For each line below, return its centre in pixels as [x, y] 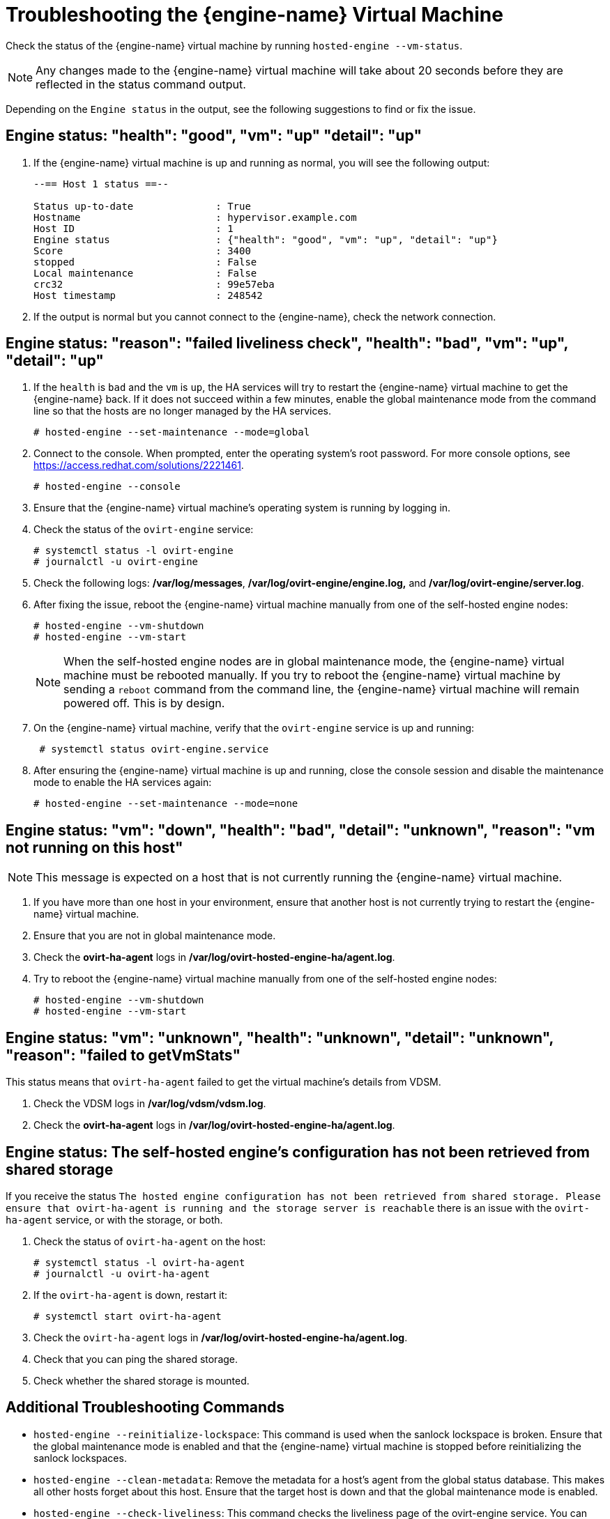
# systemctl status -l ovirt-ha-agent [139, 1262]
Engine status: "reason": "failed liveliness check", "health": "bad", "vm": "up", [287, 344]
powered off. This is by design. [144, 703]
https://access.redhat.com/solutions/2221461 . [139, 465]
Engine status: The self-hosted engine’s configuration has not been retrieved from [298, 1152]
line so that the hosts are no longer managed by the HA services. [182, 411]
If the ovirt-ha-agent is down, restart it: [131, 1295]
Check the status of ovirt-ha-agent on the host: [150, 1241]
